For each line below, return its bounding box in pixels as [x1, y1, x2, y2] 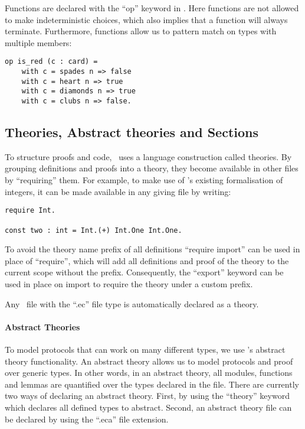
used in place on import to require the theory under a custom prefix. [5, 277, 253, 290]
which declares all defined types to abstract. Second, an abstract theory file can [5, 401, 292, 413]
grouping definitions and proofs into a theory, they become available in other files [5, 162, 299, 174]
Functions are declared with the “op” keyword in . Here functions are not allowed [5, 2, 299, 14]
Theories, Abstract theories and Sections [5, 123, 258, 141]
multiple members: [5, 36, 72, 48]
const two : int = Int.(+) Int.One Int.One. [5, 226, 182, 235]
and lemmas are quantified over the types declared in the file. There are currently [5, 378, 299, 390]
